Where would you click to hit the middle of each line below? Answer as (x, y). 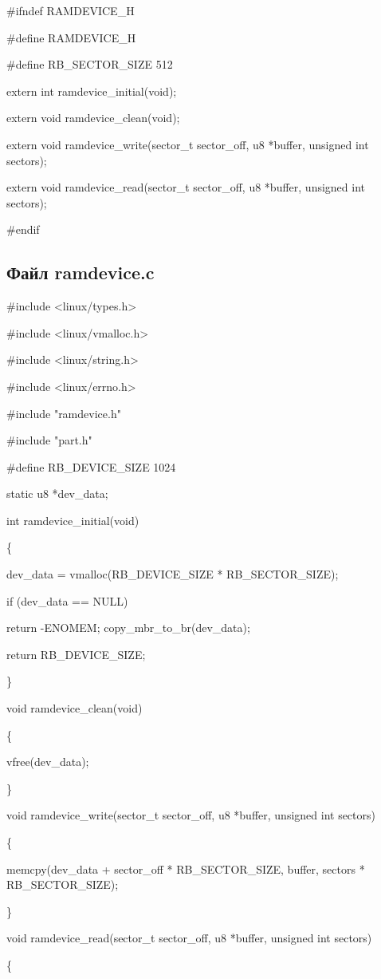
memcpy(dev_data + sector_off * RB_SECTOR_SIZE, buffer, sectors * (186, 868)
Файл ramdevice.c (81, 272)
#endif (23, 229)
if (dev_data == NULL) (67, 600)
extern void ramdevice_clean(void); (93, 118)
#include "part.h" (49, 440)
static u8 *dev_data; (57, 493)
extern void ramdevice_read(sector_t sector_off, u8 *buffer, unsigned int (186, 187)
